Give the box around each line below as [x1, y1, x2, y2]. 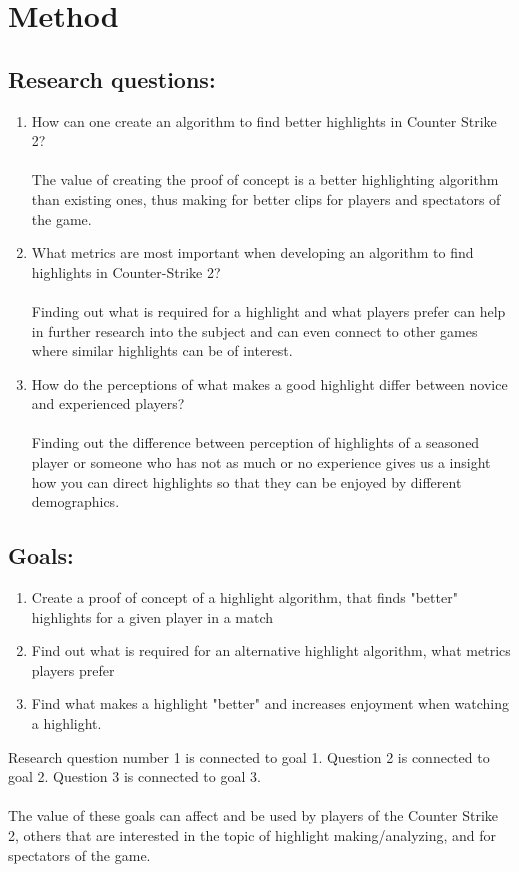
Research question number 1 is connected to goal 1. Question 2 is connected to [8, 746, 490, 767]
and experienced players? [31, 393, 185, 414]
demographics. [31, 491, 120, 512]
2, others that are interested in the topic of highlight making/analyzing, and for [8, 825, 497, 845]
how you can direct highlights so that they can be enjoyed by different [31, 471, 462, 492]
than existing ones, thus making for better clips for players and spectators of [31, 188, 501, 209]
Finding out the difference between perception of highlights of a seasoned [31, 432, 480, 453]
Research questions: [8, 63, 216, 94]
